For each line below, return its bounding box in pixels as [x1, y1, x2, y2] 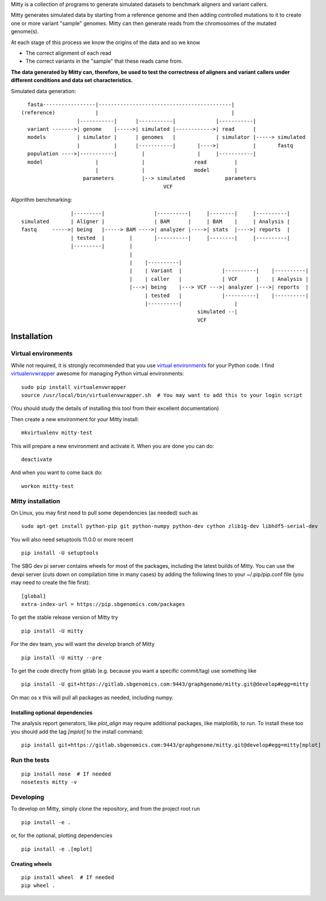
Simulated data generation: [11, 87, 76, 94]
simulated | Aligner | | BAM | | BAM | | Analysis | [21, 218, 290, 225]
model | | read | [27, 158, 238, 165]
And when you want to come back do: [11, 469, 103, 476]
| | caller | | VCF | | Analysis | [129, 276, 309, 282]
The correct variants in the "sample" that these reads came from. [25, 57, 183, 65]
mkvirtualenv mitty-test [21, 429, 93, 436]
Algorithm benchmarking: [11, 197, 73, 204]
